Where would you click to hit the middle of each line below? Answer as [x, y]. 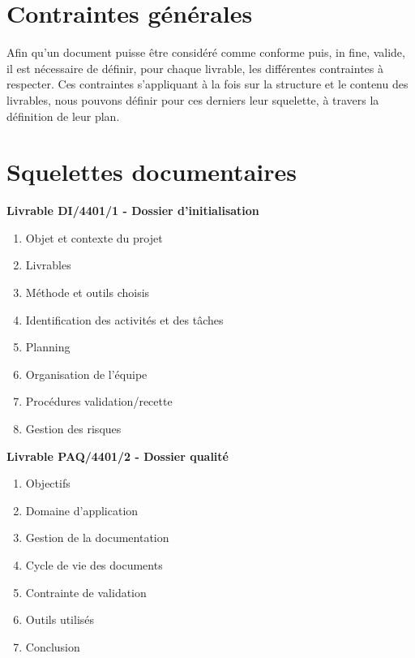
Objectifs [48, 483]
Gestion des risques [73, 428]
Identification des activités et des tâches [124, 319]
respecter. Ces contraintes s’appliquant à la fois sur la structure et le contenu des [207, 84]
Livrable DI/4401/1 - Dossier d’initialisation [133, 211]
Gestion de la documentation [97, 538]
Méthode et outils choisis [88, 292]
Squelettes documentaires [152, 172]
